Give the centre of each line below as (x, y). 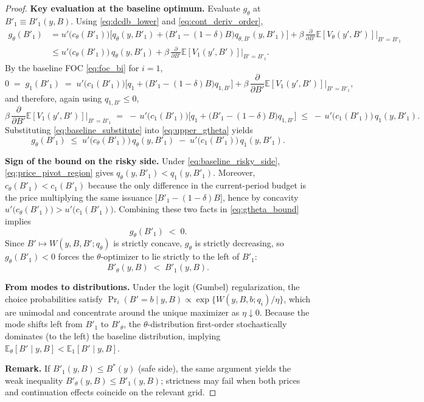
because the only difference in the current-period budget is (197, 185)
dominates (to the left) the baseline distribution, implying (113, 335)
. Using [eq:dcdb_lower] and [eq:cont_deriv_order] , (167, 20)
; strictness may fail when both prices (231, 380)
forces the (76, 256)
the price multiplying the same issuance (79, 197)
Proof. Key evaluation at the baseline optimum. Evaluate (123, 8)
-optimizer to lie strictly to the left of (170, 256)
